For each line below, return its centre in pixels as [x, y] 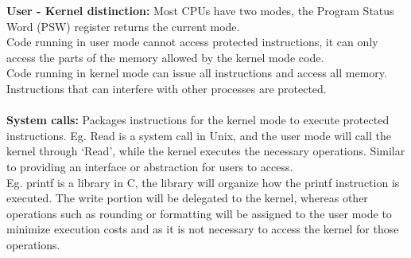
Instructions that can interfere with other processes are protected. [167, 88]
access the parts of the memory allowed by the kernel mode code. [165, 57]
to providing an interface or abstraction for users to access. [150, 166]
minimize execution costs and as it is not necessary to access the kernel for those [203, 229]
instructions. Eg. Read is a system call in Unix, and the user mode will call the [199, 135]
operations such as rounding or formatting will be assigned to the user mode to [199, 213]
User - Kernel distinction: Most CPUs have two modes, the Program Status [200, 10]
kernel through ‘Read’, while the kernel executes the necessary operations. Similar [206, 151]
